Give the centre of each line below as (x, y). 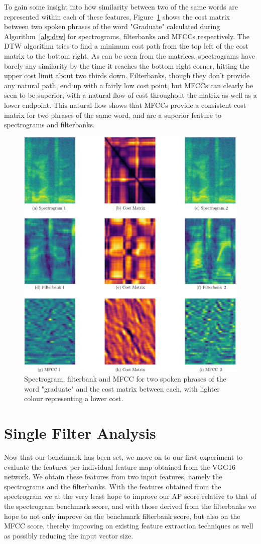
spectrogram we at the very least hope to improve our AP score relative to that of (130, 496)
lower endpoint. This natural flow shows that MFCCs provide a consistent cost (125, 105)
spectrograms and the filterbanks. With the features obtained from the (113, 486)
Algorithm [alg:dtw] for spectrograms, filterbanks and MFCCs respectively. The (127, 36)
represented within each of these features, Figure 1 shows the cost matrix (117, 16)
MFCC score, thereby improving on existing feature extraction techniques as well (129, 526)
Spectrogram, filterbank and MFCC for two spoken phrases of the (125, 379)
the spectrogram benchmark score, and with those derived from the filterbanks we (130, 506)
